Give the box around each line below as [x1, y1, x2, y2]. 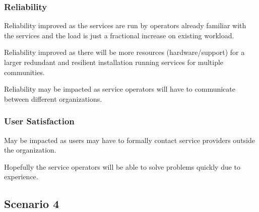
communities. [4, 66, 45, 77]
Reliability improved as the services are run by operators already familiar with [4, 20, 246, 31]
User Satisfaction [4, 115, 75, 127]
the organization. [4, 145, 56, 155]
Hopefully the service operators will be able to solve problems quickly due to [4, 161, 241, 172]
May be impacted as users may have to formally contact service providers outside [4, 134, 255, 145]
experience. [4, 171, 38, 182]
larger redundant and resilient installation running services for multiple [4, 57, 224, 67]
